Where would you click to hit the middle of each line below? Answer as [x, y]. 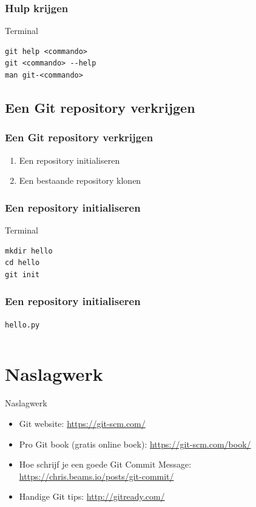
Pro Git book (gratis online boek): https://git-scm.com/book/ [135, 444]
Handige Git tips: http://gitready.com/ [92, 496]
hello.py [22, 325]
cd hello [22, 263]
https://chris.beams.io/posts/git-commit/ [96, 476]
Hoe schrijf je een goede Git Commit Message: [105, 464]
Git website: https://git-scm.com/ [82, 423]
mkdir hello [29, 251]
